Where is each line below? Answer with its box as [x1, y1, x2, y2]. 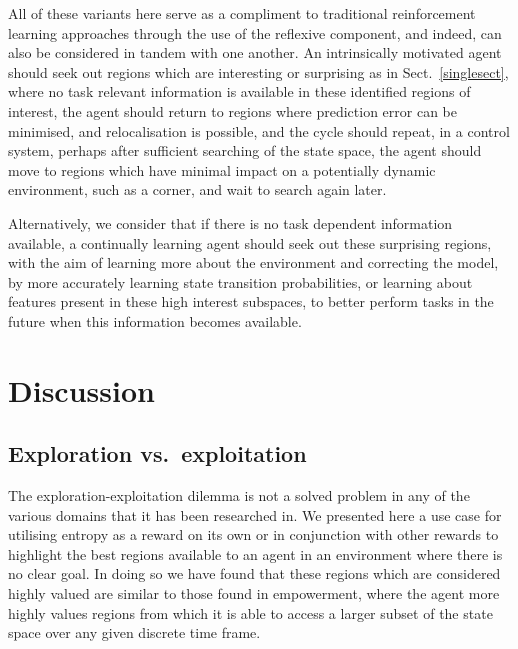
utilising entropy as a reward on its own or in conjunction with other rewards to [8, 524, 499, 545]
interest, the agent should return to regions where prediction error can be [8, 100, 457, 121]
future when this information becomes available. [8, 310, 302, 331]
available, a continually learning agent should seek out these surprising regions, [8, 232, 492, 253]
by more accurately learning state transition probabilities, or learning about [8, 271, 473, 292]
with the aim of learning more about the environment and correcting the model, [8, 252, 499, 273]
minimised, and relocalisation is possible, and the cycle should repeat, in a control [8, 120, 510, 141]
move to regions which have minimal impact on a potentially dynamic [8, 159, 436, 180]
